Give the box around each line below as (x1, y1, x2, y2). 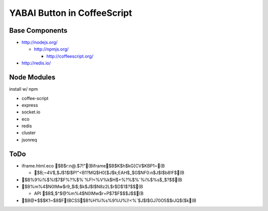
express (21, 102, 38, 108)
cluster (21, 130, 36, 136)
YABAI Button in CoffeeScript (9, 7, 133, 18)
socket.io (21, 109, 41, 115)
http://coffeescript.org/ (46, 53, 94, 59)
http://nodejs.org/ (21, 40, 58, 46)
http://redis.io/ (21, 60, 51, 66)
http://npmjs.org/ (34, 46, 69, 52)
